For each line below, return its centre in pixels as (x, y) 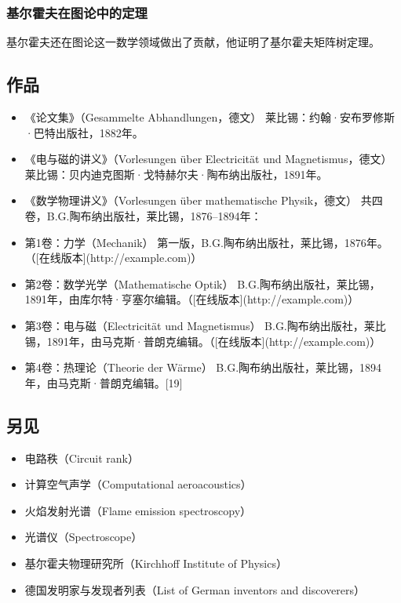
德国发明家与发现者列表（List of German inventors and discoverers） (195, 589)
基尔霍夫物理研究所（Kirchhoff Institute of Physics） (156, 563)
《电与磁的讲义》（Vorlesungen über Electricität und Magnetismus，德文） (208, 159)
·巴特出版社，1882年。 (84, 132)
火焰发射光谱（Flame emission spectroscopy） (138, 510)
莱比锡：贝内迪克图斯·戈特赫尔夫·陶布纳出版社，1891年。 (176, 174)
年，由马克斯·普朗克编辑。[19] (104, 382)
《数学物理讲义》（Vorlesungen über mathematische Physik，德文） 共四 (204, 200)
